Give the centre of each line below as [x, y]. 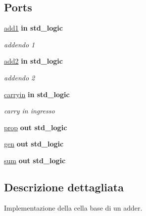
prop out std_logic [36, 127]
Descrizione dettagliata [64, 187]
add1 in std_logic [33, 28]
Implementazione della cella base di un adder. [73, 207]
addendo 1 [20, 44]
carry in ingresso [29, 111]
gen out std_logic [34, 144]
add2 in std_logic [33, 61]
